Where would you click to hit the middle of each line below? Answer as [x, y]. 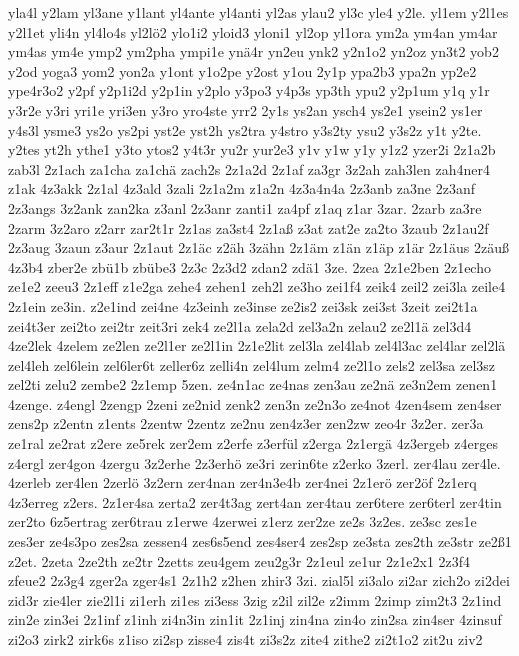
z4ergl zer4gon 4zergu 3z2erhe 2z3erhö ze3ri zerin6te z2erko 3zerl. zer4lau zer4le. [254, 462]
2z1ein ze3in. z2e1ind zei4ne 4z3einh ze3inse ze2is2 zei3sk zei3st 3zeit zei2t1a [243, 305]
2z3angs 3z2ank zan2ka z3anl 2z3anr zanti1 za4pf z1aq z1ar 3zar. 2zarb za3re [245, 207]
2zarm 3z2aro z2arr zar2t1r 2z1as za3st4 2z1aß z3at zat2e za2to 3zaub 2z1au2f [248, 227]
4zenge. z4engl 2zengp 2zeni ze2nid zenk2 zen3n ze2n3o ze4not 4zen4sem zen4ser [255, 403]
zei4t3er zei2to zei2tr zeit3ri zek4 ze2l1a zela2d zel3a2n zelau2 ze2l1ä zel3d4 [240, 325]
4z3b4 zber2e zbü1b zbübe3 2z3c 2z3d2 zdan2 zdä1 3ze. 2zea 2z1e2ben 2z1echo [249, 266]
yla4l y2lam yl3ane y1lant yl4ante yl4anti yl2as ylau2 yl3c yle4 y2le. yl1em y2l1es [258, 12]
